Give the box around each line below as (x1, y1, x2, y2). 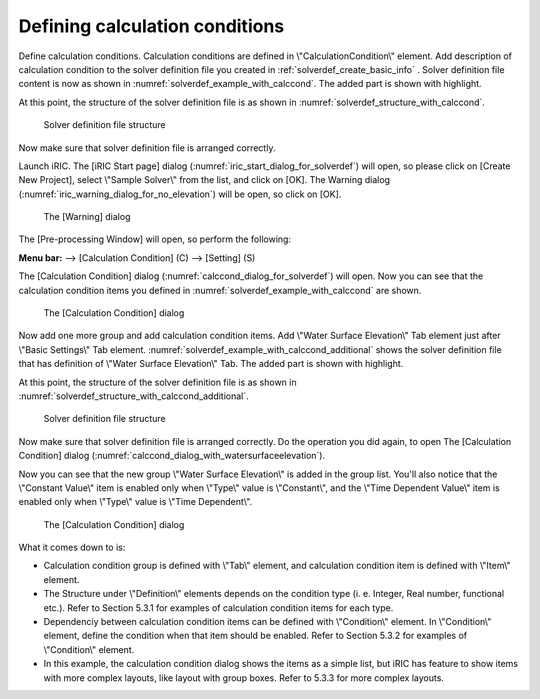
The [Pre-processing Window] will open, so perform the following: (18, 233, 292, 245)
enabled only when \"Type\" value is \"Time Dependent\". (18, 496, 253, 508)
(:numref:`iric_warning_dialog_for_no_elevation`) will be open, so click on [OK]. (18, 188, 342, 200)
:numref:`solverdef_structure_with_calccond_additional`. (18, 390, 249, 402)
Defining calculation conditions (18, 15, 285, 37)
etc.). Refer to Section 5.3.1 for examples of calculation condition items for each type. (43, 601, 394, 614)
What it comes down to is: (18, 541, 126, 554)
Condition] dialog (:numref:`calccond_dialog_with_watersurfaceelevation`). (18, 450, 325, 462)
